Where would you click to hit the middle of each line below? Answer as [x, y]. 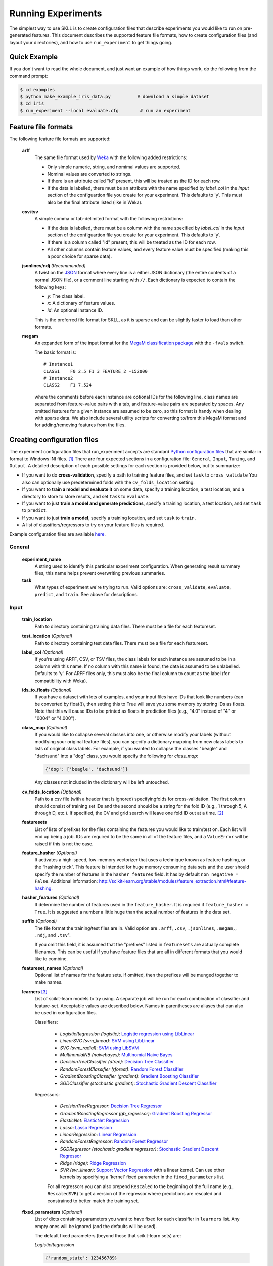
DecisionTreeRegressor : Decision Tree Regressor [111, 1106]
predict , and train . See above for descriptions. [86, 595]
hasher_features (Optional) [51, 898]
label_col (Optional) [43, 652]
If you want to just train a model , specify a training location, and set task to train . [109, 518]
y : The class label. [66, 296]
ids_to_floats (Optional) [47, 690]
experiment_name [41, 559]
